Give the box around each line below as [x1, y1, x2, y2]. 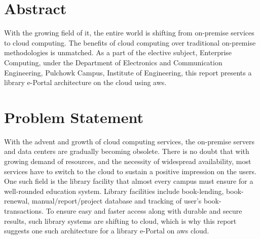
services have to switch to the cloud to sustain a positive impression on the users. [4, 166, 256, 176]
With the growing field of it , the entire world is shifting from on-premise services [4, 27, 254, 38]
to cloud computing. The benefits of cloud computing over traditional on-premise [4, 37, 256, 48]
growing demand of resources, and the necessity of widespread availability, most [4, 156, 251, 166]
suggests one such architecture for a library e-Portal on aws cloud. [4, 225, 209, 236]
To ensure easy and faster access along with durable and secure [46, 205, 242, 216]
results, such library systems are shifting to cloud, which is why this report [4, 215, 237, 226]
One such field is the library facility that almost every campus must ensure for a [4, 176, 253, 186]
